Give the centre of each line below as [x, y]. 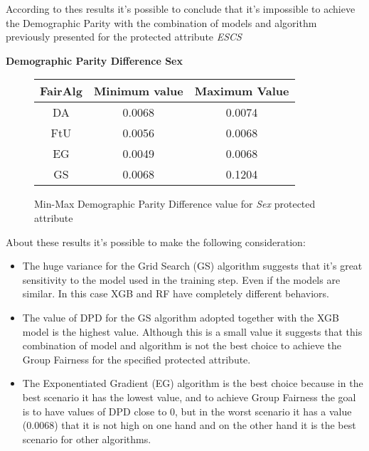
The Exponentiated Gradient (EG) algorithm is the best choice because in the [193, 383]
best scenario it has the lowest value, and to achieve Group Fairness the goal [189, 397]
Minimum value [138, 91]
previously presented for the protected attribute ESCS [124, 37]
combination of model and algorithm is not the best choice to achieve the [182, 345]
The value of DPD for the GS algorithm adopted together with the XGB [181, 317]
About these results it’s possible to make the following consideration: [156, 242]
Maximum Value [242, 91]
